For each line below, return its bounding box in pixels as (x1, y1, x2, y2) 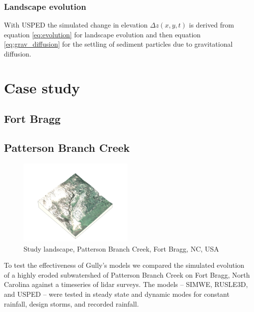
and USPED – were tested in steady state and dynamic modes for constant (4, 288, 229, 299)
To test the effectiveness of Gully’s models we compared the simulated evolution (4, 260, 245, 270)
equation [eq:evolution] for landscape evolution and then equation (4, 29, 201, 39)
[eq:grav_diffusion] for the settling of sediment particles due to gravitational (4, 39, 233, 49)
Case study (4, 77, 80, 97)
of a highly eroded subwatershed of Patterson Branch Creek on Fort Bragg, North (4, 269, 250, 280)
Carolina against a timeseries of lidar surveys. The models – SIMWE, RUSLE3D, (4, 279, 248, 289)
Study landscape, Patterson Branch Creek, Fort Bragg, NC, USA (24, 243, 219, 254)
